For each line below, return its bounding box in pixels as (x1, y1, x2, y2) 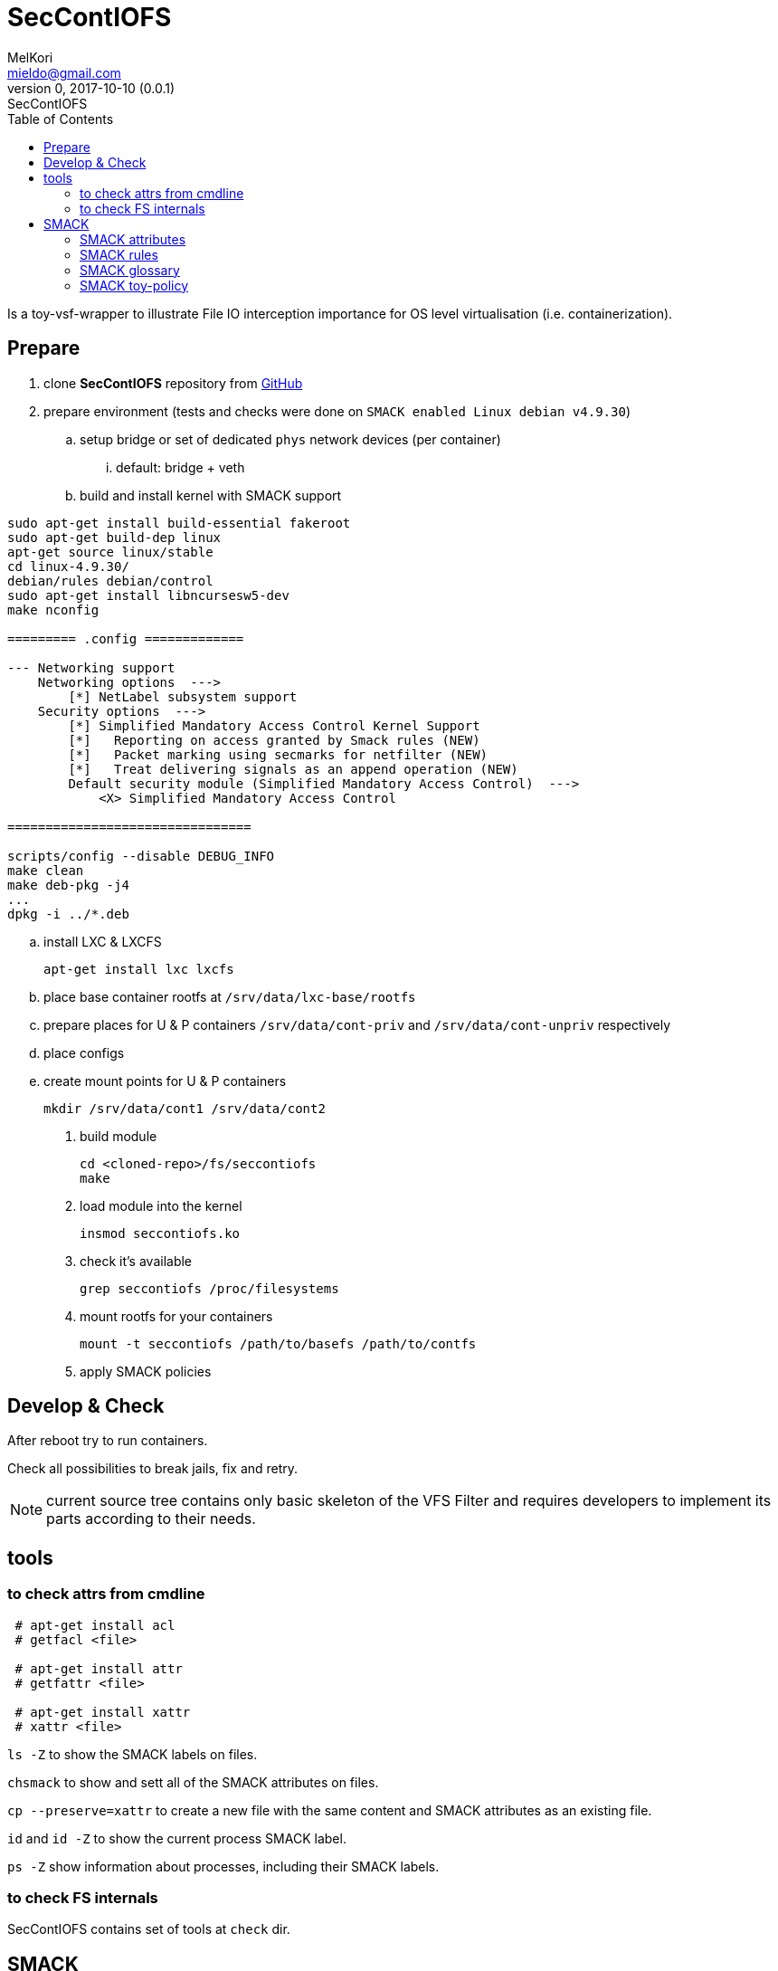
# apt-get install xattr (14, 1704, 191, 1719)
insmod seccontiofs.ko (80, 1225, 241, 1241)
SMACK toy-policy (80, 277, 189, 293)
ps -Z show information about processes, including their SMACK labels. (7, 1858, 440, 1874)
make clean (7, 862, 84, 878)
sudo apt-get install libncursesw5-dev (7, 587, 289, 603)
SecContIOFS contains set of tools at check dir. (7, 1921, 290, 1938)
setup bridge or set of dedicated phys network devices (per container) (80, 431, 501, 447)
